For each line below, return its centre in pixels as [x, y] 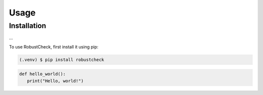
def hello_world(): [42, 74]
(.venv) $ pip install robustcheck [62, 60]
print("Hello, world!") [55, 81]
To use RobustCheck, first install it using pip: [54, 47]
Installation [28, 26]
